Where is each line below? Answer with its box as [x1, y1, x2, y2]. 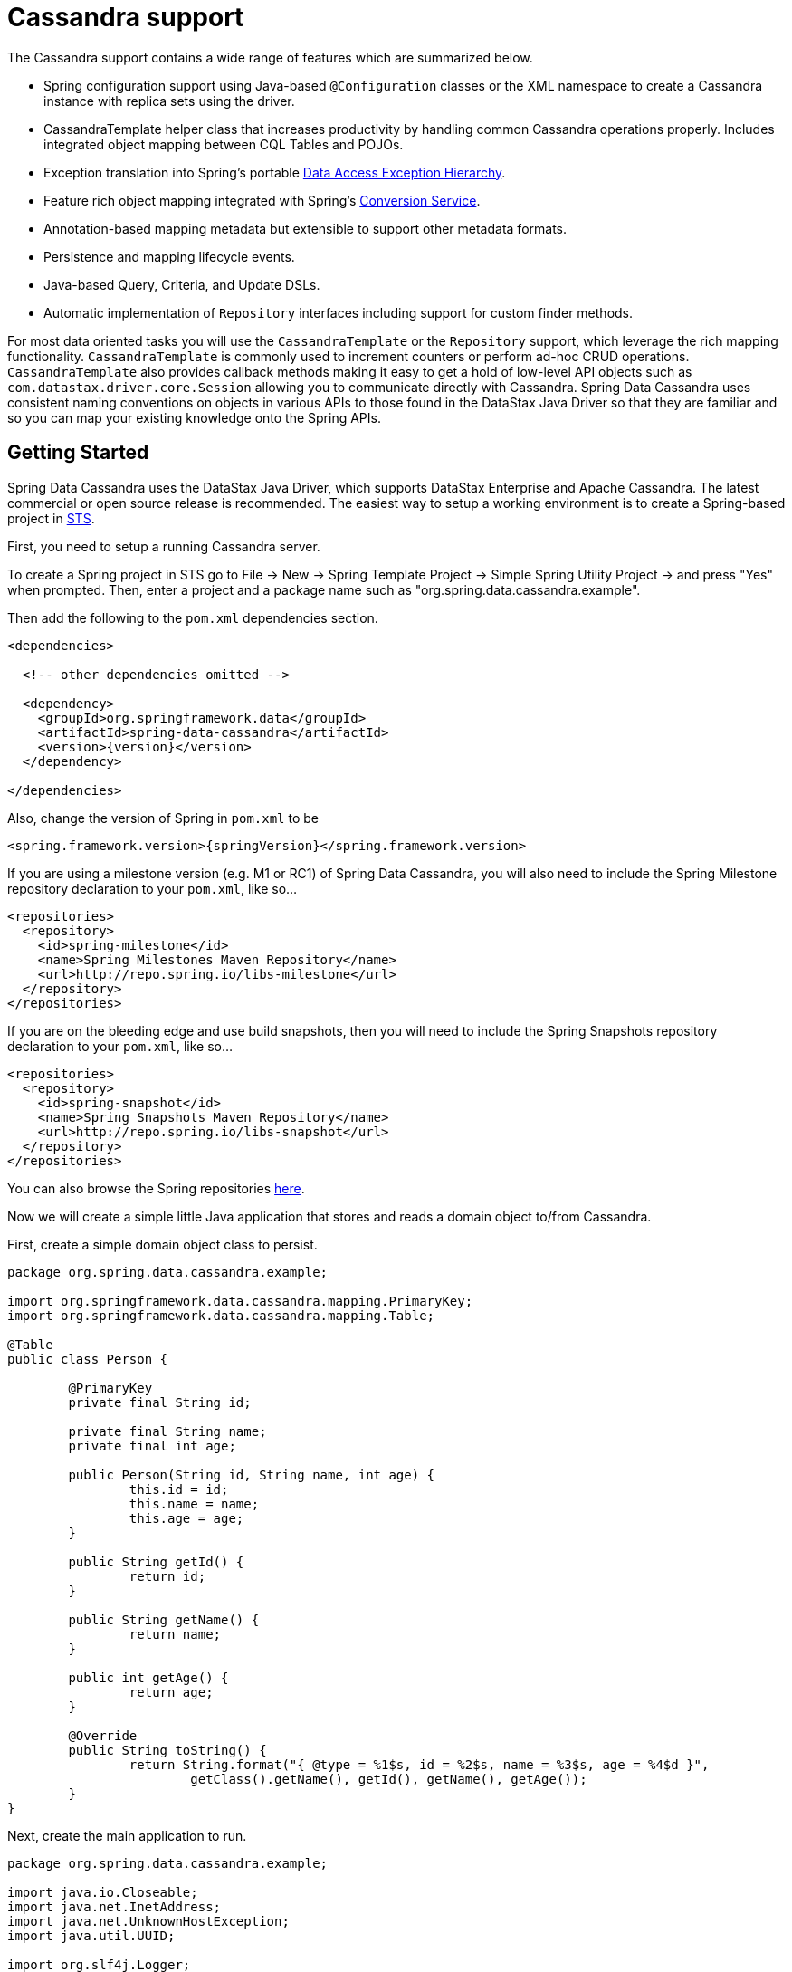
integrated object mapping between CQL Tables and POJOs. [43, 136, 404, 152]
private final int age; [68, 1438, 236, 1453]
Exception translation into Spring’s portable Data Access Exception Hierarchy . [43, 164, 506, 180]
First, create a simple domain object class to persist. [7, 1236, 318, 1252]
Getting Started [7, 441, 149, 464]
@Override [68, 1728, 138, 1743]
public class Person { [7, 1351, 168, 1366]
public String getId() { [68, 1554, 244, 1569]
